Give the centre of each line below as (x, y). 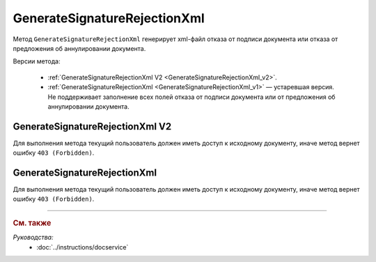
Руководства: (33, 238)
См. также (32, 223)
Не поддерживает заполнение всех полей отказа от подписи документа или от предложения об (191, 97)
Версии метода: (37, 61)
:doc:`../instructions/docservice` (83, 247)
